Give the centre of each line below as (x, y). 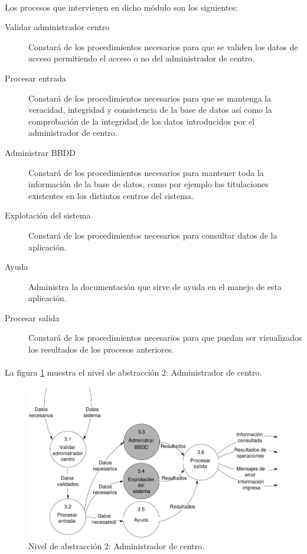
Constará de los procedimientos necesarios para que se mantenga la (150, 98)
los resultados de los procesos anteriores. (101, 349)
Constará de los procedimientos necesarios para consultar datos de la (153, 235)
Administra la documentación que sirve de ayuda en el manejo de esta (155, 286)
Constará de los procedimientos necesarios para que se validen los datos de (163, 46)
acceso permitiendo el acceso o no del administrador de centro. (142, 58)
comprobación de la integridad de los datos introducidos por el (142, 121)
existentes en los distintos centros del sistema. (111, 195)
